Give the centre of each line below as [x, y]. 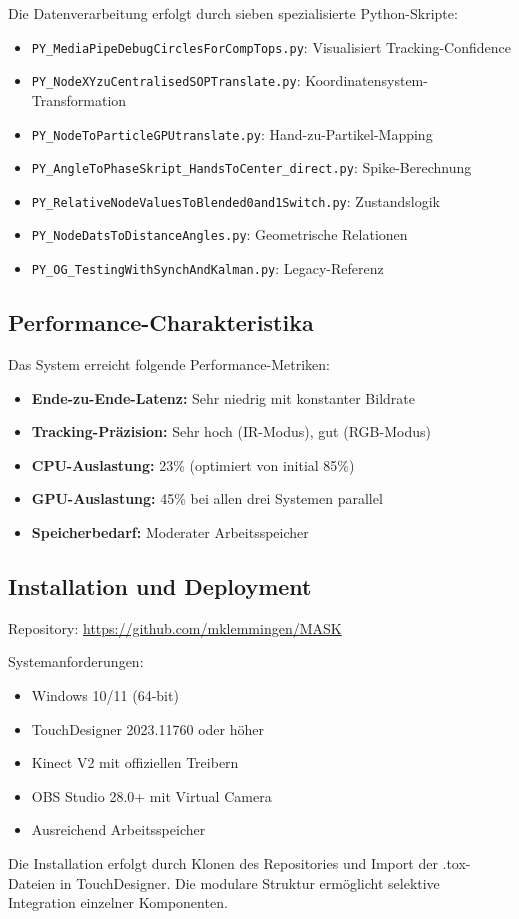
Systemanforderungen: [76, 661]
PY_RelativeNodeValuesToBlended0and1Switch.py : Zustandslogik [235, 200]
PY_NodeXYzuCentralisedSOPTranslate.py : [166, 80]
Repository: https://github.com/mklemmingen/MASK [175, 627]
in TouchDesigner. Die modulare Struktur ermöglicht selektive [249, 882]
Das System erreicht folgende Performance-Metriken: [169, 363]
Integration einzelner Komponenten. [118, 902]
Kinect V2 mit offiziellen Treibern [135, 762]
